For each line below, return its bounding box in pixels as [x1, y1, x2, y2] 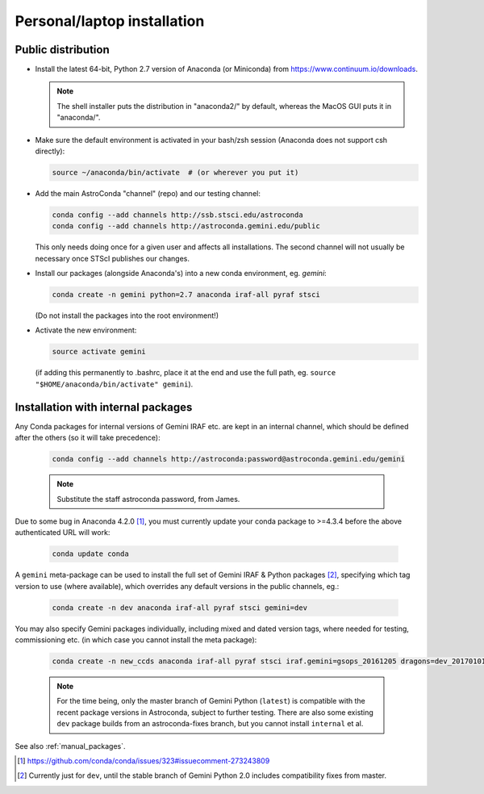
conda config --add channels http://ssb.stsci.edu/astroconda [52, 210, 303, 219]
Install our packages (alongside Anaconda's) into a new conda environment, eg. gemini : [35, 269, 327, 278]
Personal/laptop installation [15, 12, 205, 30]
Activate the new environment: [35, 325, 137, 335]
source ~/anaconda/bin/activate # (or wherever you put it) [52, 168, 299, 177]
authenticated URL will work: [15, 528, 111, 537]
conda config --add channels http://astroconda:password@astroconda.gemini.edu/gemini [52, 454, 406, 464]
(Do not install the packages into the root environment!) [35, 311, 219, 320]
